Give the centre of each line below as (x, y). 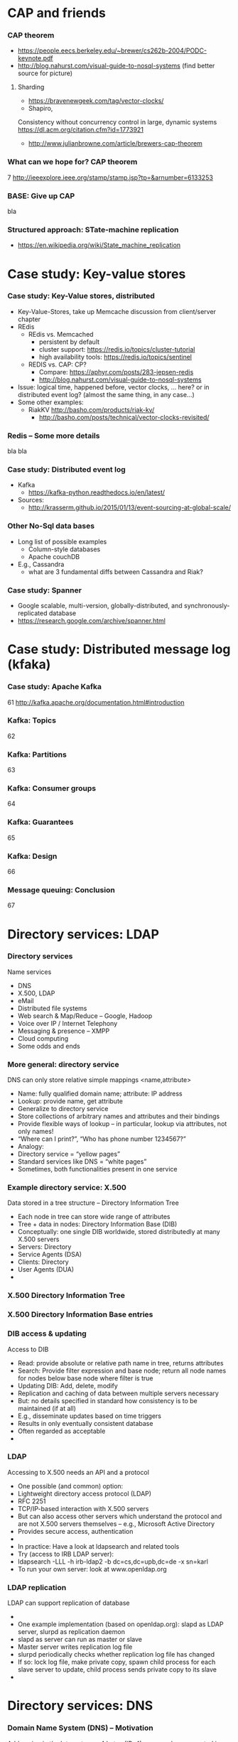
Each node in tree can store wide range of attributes (94, 1217)
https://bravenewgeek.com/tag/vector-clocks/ (96, 101)
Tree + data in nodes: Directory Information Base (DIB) (97, 1224)
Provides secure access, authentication (75, 1531)
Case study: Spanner (44, 590)
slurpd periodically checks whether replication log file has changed (116, 1655)
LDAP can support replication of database (69, 1603)
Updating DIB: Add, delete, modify (68, 1385)
